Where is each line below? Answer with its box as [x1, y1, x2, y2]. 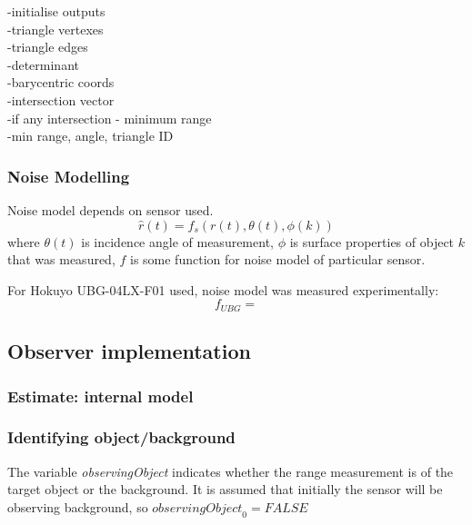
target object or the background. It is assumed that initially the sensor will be [7, 480, 443, 499]
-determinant [7, 54, 79, 74]
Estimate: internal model [7, 384, 194, 407]
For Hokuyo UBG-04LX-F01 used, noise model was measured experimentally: [7, 280, 439, 299]
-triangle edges [7, 37, 88, 56]
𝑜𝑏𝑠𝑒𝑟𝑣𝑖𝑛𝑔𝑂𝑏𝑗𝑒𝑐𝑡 [152, 501, 243, 515]
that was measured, [7, 250, 115, 269]
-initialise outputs [7, 2, 105, 20]
